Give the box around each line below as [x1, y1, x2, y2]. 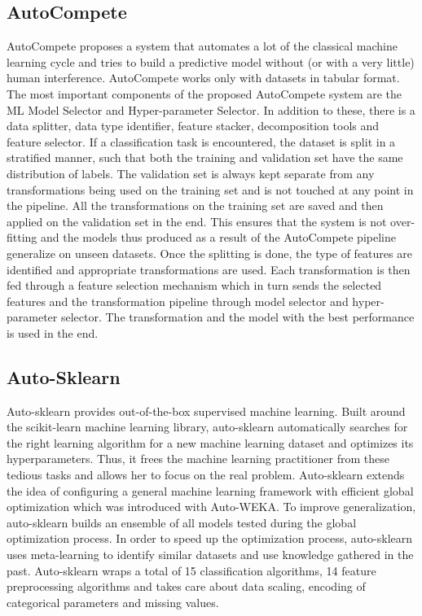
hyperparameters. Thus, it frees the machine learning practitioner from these [7, 450, 390, 467]
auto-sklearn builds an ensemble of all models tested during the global [7, 513, 357, 531]
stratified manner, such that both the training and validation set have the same [7, 149, 403, 166]
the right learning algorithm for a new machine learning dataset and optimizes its [7, 434, 414, 451]
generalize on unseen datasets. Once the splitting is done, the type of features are [7, 244, 412, 261]
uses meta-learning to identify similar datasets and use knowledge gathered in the [7, 546, 414, 563]
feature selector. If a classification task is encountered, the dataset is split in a [7, 133, 396, 150]
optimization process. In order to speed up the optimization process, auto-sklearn [7, 530, 413, 547]
